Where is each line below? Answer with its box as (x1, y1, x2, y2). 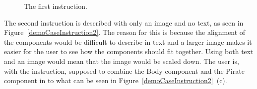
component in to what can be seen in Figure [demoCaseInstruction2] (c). (4, 75, 227, 86)
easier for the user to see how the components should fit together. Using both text (4, 46, 254, 57)
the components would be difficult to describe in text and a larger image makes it (4, 36, 252, 47)
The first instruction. (24, 1, 87, 11)
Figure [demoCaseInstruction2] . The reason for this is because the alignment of (4, 27, 246, 37)
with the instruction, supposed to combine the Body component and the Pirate (4, 65, 245, 76)
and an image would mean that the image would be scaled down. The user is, (4, 56, 239, 66)
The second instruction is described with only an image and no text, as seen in (4, 17, 244, 28)
